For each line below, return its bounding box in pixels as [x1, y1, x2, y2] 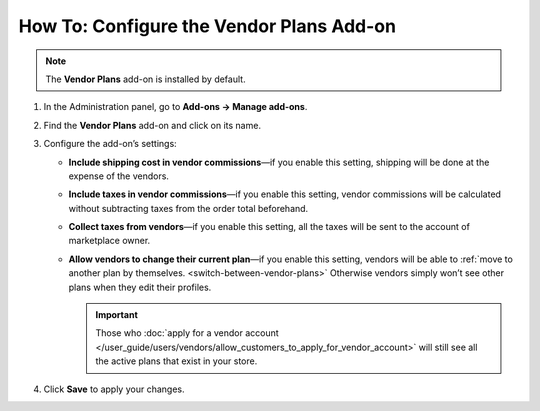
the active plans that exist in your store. [95, 355, 258, 367]
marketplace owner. [68, 235, 151, 247]
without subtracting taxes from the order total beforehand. [68, 202, 309, 214]
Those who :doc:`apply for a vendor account [95, 327, 279, 339]
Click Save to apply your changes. [43, 383, 185, 395]
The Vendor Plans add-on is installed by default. [45, 73, 246, 85]
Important [95, 309, 139, 321]
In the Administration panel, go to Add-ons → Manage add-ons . [43, 101, 308, 113]
